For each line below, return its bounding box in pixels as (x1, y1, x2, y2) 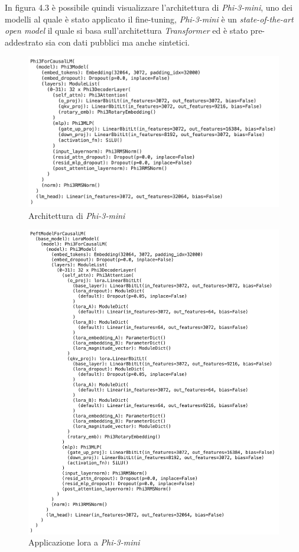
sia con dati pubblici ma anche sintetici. (45, 35, 190, 48)
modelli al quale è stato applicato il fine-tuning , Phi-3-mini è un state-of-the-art (5, 12, 294, 25)
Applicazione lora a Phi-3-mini (28, 536, 140, 548)
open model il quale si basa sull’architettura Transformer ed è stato (5, 24, 248, 37)
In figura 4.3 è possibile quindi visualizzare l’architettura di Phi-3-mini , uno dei (5, 1, 292, 13)
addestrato (5, 35, 43, 48)
